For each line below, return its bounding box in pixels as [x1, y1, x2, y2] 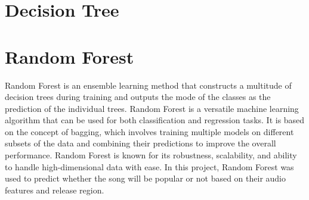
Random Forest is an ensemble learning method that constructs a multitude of [5, 79, 292, 91]
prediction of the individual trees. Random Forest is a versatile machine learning [5, 102, 299, 114]
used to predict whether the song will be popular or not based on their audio [5, 172, 286, 185]
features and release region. [5, 183, 104, 196]
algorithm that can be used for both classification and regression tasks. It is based [5, 114, 305, 126]
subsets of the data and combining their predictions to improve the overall [5, 137, 276, 149]
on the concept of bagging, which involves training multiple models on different [5, 125, 294, 137]
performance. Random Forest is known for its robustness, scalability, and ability [5, 149, 297, 161]
